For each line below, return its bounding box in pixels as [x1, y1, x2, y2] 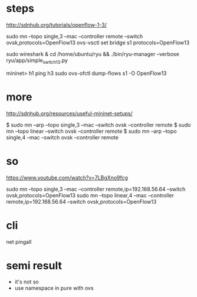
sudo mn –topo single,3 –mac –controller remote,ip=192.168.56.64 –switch [6, 185, 186, 192]
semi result [6, 259, 62, 272]
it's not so [14, 278, 40, 285]
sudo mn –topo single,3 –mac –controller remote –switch [6, 32, 143, 40]
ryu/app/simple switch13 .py [6, 57, 68, 65]
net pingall [6, 238, 32, 245]
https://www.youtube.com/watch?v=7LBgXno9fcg [6, 174, 129, 181]
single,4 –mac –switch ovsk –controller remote [6, 133, 119, 141]
